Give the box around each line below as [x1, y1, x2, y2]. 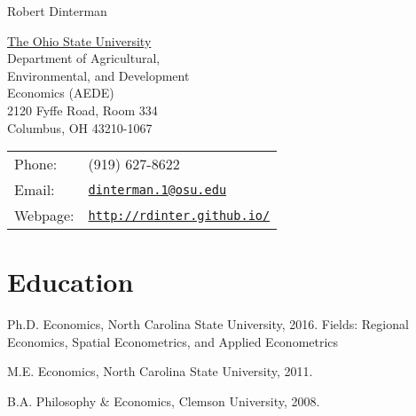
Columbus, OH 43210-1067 [7, 118, 153, 137]
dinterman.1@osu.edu [88, 182, 227, 197]
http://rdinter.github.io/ [88, 208, 271, 223]
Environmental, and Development [7, 66, 190, 84]
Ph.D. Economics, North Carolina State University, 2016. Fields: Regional [7, 315, 409, 334]
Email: [14, 179, 55, 200]
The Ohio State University [7, 31, 152, 50]
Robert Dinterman [7, 2, 107, 20]
